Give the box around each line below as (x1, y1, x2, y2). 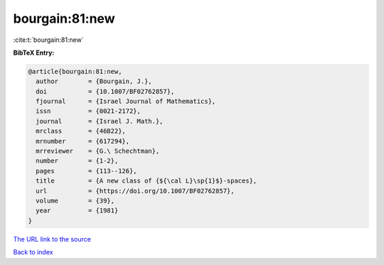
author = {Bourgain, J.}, (36, 77, 152, 85)
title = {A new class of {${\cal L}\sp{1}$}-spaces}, (36, 177, 257, 185)
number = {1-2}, (36, 157, 119, 165)
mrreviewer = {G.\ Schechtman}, (36, 147, 160, 156)
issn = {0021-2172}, (36, 107, 142, 115)
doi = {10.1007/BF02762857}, (36, 87, 175, 95)
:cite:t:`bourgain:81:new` (13, 36, 85, 44)
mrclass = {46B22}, (36, 127, 126, 135)
